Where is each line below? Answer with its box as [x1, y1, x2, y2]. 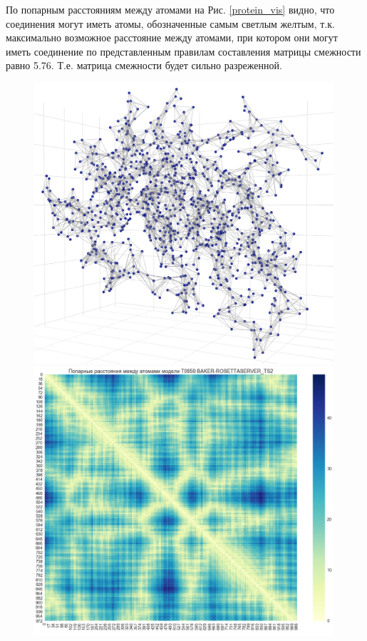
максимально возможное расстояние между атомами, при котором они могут [6, 30, 338, 45]
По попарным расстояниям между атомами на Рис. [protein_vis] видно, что [6, 2, 335, 16]
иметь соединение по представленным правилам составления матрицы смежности [6, 43, 361, 58]
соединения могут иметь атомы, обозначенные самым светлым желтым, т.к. [6, 16, 335, 31]
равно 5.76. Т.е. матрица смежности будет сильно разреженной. [6, 58, 282, 73]
